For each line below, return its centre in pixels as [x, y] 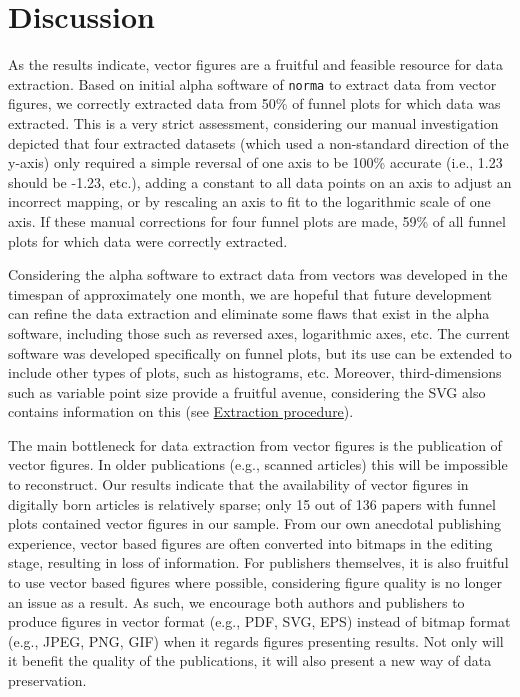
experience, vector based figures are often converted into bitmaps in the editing [250, 542]
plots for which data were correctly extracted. [148, 240]
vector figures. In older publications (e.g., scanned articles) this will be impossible [258, 464]
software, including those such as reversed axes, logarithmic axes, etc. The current [259, 332]
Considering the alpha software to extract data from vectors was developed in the [258, 274]
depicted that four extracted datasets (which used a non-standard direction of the [258, 142]
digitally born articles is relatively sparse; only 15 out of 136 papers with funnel [252, 503]
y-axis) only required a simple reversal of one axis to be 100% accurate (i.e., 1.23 [255, 162]
